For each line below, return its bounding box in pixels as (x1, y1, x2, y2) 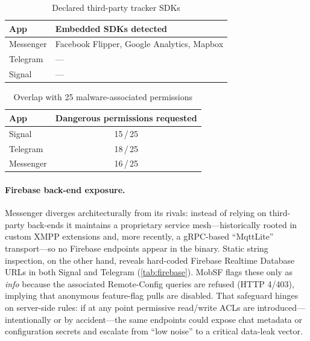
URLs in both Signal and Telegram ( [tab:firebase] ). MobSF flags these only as (5, 266, 293, 278)
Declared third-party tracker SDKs (52, 1, 180, 13)
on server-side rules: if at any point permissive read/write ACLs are (5, 301, 255, 313)
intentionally (5, 313, 51, 325)
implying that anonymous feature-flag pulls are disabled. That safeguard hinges (5, 289, 299, 302)
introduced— (257, 301, 305, 313)
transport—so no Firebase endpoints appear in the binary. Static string (5, 242, 268, 255)
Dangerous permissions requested (55, 111, 197, 124)
